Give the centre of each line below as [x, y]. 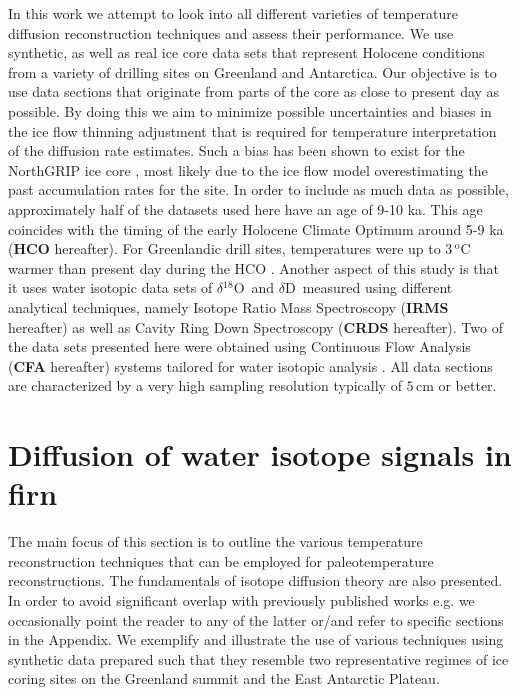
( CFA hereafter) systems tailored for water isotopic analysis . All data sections [250, 365]
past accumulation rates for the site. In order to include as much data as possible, [258, 189]
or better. [467, 385]
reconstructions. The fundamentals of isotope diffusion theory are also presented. [255, 580]
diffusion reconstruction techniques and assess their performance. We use [231, 32]
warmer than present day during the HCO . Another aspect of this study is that [253, 267]
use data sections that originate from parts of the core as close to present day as [254, 91]
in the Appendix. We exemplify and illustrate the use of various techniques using [256, 639]
